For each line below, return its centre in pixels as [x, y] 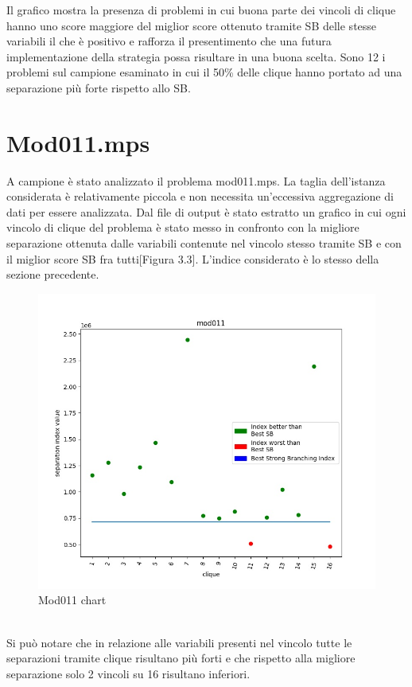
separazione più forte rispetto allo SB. [99, 87]
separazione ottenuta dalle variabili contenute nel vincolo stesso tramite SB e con [204, 243]
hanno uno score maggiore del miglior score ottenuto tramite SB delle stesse [192, 25]
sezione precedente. [53, 274]
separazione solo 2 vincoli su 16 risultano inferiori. [128, 673]
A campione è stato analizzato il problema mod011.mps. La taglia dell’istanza [196, 180]
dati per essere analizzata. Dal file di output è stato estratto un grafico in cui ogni [206, 211]
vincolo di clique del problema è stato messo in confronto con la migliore [183, 227]
